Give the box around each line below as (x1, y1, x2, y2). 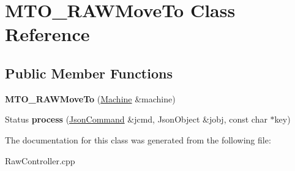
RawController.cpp (5, 154, 75, 167)
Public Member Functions (5, 63, 173, 82)
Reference (5, 21, 90, 47)
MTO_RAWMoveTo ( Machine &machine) (5, 92, 176, 105)
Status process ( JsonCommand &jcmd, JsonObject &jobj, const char (5, 113, 267, 126)
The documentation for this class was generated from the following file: (5, 133, 271, 146)
